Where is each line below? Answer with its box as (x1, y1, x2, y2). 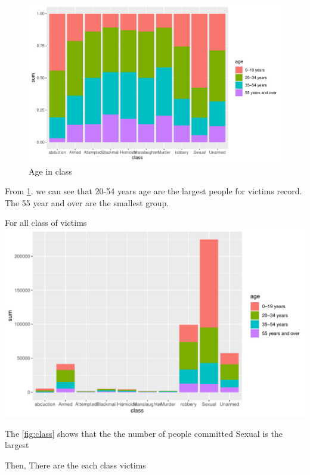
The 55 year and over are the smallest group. (5, 196, 169, 209)
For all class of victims (5, 216, 87, 229)
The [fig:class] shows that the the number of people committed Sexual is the (5, 427, 283, 439)
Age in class (29, 164, 72, 177)
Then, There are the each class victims (5, 458, 146, 471)
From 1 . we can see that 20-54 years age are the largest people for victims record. (5, 185, 302, 197)
